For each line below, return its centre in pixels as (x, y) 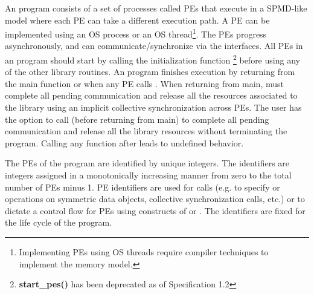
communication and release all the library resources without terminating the (146, 131)
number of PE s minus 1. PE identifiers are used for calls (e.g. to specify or (143, 187)
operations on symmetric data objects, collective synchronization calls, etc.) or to (155, 199)
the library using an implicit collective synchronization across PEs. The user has (153, 107)
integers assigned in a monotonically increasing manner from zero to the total (148, 175)
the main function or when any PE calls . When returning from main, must (144, 83)
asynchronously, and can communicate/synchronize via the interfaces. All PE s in (154, 46)
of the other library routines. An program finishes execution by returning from (150, 72)
